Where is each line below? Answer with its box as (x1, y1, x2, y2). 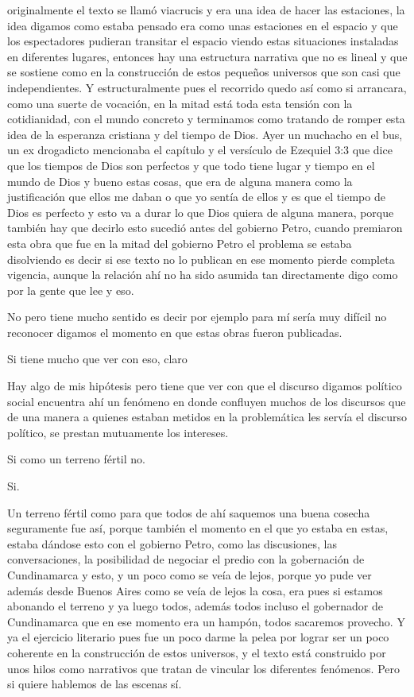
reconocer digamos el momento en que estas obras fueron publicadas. (7, 323, 342, 340)
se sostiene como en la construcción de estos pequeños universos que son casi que (7, 64, 400, 80)
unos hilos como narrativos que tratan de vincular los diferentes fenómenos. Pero (7, 660, 400, 676)
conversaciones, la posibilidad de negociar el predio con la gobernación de (7, 551, 365, 567)
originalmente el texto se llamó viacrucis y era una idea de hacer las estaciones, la (7, 2, 405, 17)
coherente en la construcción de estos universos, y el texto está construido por (7, 644, 386, 660)
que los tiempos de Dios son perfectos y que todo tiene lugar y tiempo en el (7, 157, 375, 173)
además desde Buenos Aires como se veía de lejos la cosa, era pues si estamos (7, 582, 383, 598)
